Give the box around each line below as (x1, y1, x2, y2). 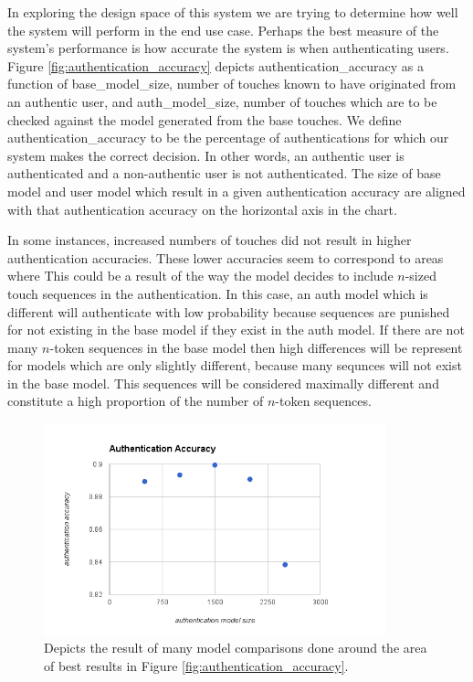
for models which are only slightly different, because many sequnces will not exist (7, 356, 462, 375)
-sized (405, 266, 436, 285)
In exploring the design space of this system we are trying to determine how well (7, 3, 458, 21)
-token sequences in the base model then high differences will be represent (49, 337, 463, 357)
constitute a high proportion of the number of (7, 391, 264, 410)
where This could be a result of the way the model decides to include (7, 266, 394, 285)
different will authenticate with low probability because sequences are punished (7, 302, 450, 321)
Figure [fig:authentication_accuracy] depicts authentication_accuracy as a (7, 56, 424, 75)
